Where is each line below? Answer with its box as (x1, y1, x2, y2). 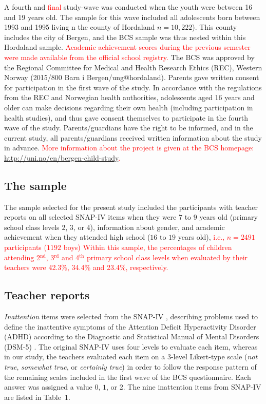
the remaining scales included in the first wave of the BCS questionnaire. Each (4, 371, 251, 382)
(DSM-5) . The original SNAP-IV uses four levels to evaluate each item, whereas (4, 341, 258, 352)
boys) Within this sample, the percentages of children (63, 242, 232, 253)
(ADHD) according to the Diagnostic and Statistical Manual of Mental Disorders (4, 331, 259, 342)
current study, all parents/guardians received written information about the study (4, 132, 262, 143)
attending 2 (4, 252, 41, 262)
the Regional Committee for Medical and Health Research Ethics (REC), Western (4, 62, 262, 72)
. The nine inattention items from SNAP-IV (123, 381, 261, 392)
